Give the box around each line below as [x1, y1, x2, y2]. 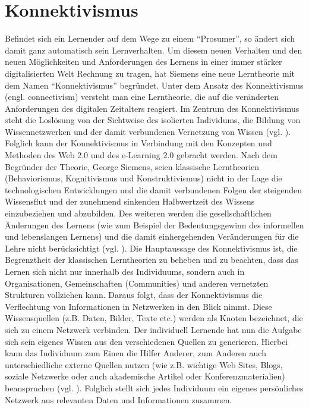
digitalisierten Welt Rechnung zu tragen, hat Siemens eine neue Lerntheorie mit [5, 67, 295, 79]
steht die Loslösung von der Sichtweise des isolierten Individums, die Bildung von [5, 114, 301, 126]
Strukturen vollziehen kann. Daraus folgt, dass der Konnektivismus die [5, 288, 263, 301]
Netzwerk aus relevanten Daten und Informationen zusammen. [5, 393, 232, 406]
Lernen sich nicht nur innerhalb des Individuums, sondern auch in [5, 265, 245, 277]
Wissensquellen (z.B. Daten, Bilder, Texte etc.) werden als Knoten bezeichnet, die [5, 312, 303, 324]
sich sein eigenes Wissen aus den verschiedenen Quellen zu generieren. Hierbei [5, 335, 288, 347]
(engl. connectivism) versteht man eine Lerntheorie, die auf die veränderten [5, 90, 279, 103]
